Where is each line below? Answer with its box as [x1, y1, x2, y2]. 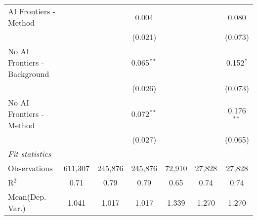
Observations [8, 162, 53, 174]
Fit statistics [8, 148, 51, 159]
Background [8, 68, 49, 79]
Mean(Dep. [8, 191, 46, 202]
